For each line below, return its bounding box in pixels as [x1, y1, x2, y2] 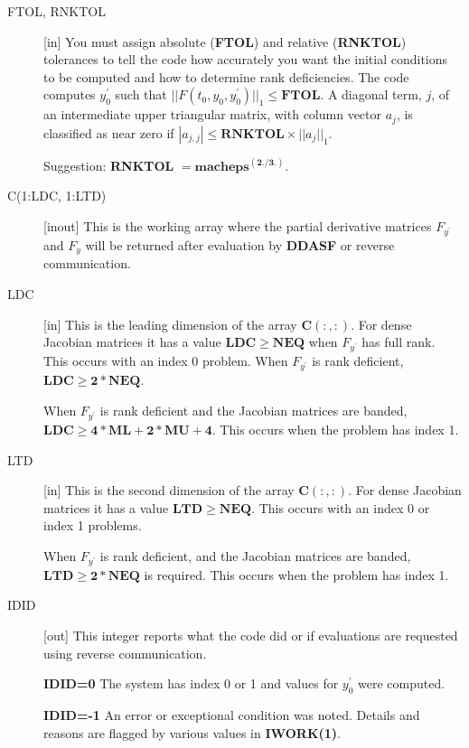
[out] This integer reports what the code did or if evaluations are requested [43, 626, 458, 645]
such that [115, 85, 167, 104]
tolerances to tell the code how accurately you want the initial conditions [43, 50, 448, 69]
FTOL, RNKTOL [7, 2, 106, 20]
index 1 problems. [43, 516, 142, 535]
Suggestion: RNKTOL [43, 155, 174, 174]
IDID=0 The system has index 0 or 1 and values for [43, 674, 339, 693]
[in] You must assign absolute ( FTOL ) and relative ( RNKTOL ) [43, 32, 407, 51]
